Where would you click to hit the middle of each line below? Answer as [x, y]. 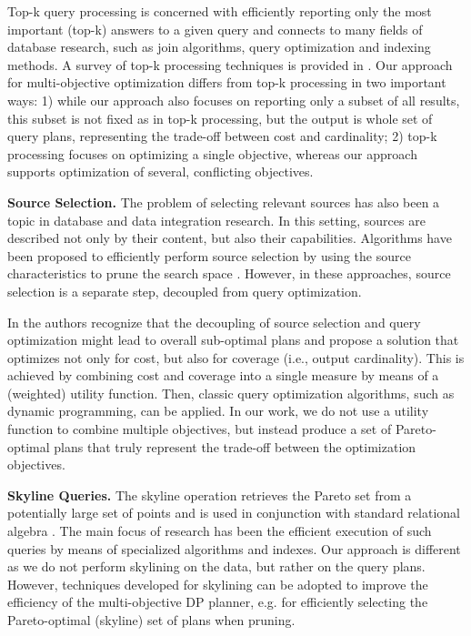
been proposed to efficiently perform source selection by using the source [209, 255]
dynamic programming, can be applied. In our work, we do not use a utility [218, 411]
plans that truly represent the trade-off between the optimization [235, 446]
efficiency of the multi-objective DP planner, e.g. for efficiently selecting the [218, 602]
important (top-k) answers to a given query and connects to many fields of [215, 29]
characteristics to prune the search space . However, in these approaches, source [229, 273]
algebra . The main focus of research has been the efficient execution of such [220, 531]
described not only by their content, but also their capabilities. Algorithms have [230, 238]
